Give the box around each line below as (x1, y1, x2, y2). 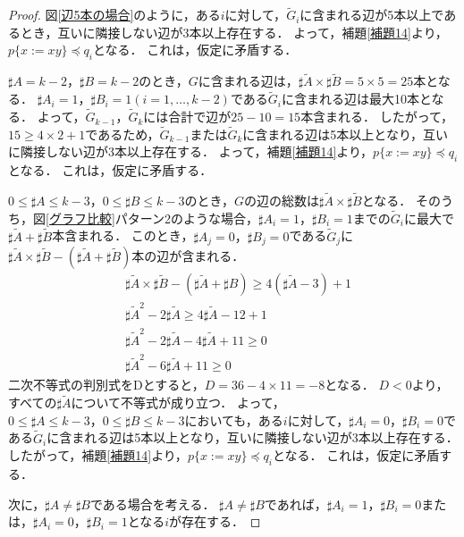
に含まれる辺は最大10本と (281, 89, 432, 108)
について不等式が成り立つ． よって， (71, 393, 285, 412)
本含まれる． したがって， (300, 107, 454, 126)
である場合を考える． (89, 494, 215, 513)
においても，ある (184, 410, 283, 429)
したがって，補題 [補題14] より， (8, 446, 188, 465)
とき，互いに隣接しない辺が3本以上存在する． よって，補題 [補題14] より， (20, 22, 448, 41)
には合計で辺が (143, 107, 232, 126)
